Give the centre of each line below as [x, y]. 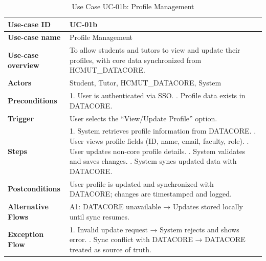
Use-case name [34, 37]
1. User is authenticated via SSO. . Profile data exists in [157, 95]
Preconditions [32, 100]
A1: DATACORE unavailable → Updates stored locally [156, 206]
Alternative [28, 206]
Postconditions [34, 189]
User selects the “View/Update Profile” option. [143, 118]
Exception [26, 234]
